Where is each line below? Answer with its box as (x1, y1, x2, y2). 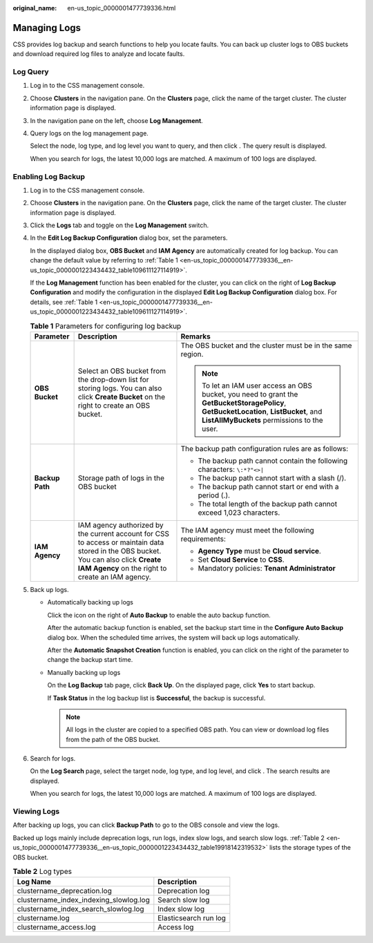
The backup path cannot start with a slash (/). (198, 473, 347, 483)
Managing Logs (12, 21, 82, 34)
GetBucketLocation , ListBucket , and (201, 406, 323, 416)
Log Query (12, 67, 49, 77)
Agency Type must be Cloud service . (198, 546, 321, 555)
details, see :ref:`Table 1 (30, 298, 98, 306)
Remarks (180, 332, 211, 341)
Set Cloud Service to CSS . (198, 555, 285, 564)
